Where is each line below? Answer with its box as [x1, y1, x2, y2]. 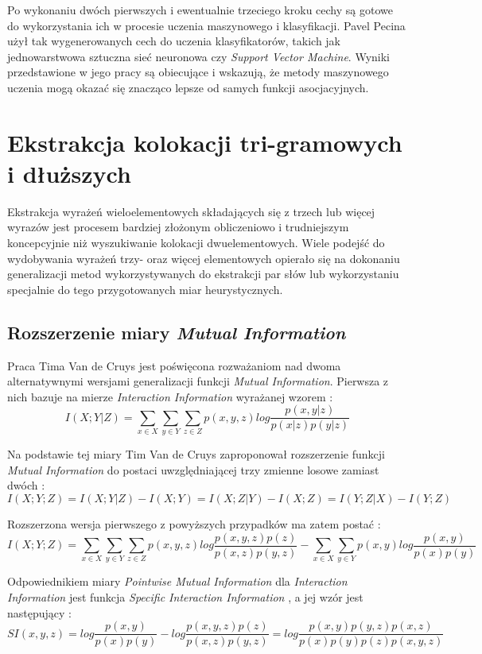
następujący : [7, 604, 72, 621]
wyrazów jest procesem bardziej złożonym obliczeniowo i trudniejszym [7, 219, 349, 235]
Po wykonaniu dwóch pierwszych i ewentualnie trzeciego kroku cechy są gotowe [7, 2, 393, 17]
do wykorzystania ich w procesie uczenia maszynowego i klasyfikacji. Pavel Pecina [7, 17, 406, 33]
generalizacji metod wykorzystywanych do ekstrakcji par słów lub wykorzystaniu [7, 265, 399, 282]
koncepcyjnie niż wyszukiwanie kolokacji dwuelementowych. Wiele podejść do [7, 234, 385, 251]
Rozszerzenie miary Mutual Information [7, 319, 346, 344]
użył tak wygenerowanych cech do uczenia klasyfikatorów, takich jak [7, 33, 341, 49]
